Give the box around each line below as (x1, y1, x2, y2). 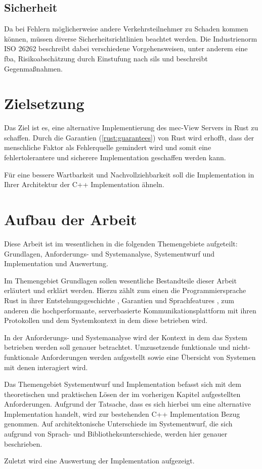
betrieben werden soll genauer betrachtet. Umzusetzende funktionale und (4, 342, 231, 352)
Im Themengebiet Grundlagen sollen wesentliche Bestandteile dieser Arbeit (4, 275, 237, 285)
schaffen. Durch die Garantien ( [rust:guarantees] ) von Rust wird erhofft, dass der (4, 132, 254, 142)
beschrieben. (4, 438, 42, 449)
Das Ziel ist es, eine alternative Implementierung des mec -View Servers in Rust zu (4, 122, 258, 133)
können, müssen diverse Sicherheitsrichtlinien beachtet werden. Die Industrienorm (4, 33, 257, 44)
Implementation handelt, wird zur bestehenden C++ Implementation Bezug (4, 408, 240, 419)
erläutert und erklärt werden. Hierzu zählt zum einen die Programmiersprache (4, 285, 246, 296)
